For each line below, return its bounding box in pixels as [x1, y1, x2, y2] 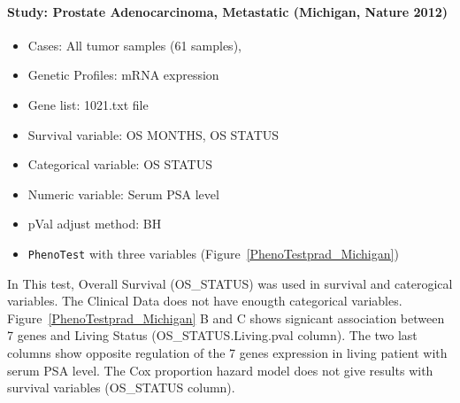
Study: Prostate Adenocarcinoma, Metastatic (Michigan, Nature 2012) [7, 2, 448, 20]
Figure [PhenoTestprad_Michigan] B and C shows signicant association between [7, 308, 445, 327]
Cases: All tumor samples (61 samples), [27, 35, 241, 54]
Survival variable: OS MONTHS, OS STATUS [27, 125, 280, 143]
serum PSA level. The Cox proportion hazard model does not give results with [7, 360, 433, 379]
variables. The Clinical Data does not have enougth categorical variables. [7, 291, 402, 310]
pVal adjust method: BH [27, 214, 162, 233]
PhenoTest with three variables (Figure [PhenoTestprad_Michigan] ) [27, 244, 399, 262]
